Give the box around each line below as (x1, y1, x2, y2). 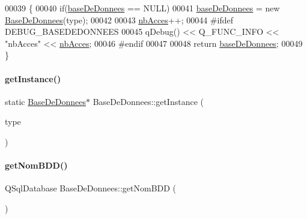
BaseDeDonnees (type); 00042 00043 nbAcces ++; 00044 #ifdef (5, 13, 233, 26)
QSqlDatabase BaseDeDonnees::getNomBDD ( (5, 182, 177, 194)
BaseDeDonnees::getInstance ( (93, 95, 204, 107)
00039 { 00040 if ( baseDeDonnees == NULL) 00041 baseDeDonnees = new (5, 2, 280, 14)
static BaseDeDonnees (5, 95, 86, 107)
